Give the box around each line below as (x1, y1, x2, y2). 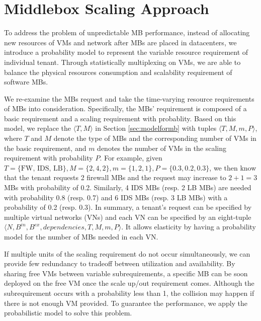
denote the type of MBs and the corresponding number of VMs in (53, 133, 256, 143)
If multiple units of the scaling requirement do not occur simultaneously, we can (4, 248, 250, 259)
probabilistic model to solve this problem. (4, 307, 132, 318)
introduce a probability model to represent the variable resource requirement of (4, 47, 248, 57)
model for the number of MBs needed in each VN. (4, 231, 158, 242)
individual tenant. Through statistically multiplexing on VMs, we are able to (4, 56, 241, 67)
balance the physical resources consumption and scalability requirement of (4, 66, 232, 77)
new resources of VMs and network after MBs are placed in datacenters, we (4, 37, 237, 47)
